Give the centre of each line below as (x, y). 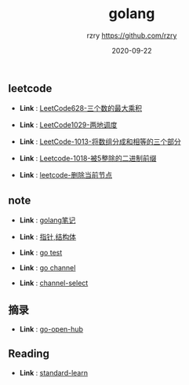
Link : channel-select (54, 283)
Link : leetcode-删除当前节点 (65, 175)
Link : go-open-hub (51, 329)
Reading (29, 354)
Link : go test (41, 253)
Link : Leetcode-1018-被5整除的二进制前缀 (88, 159)
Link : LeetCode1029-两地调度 (68, 125)
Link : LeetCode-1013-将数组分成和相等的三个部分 (100, 141)
